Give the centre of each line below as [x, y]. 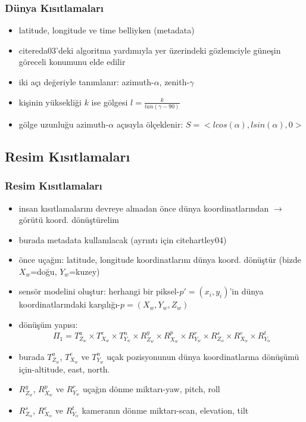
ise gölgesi [110, 102]
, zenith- [174, 82]
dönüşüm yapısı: [48, 325]
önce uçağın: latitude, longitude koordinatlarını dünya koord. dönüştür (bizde [160, 260]
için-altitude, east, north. [64, 369]
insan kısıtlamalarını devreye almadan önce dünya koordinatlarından [144, 208]
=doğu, [44, 271]
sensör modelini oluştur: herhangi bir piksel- [99, 291]
